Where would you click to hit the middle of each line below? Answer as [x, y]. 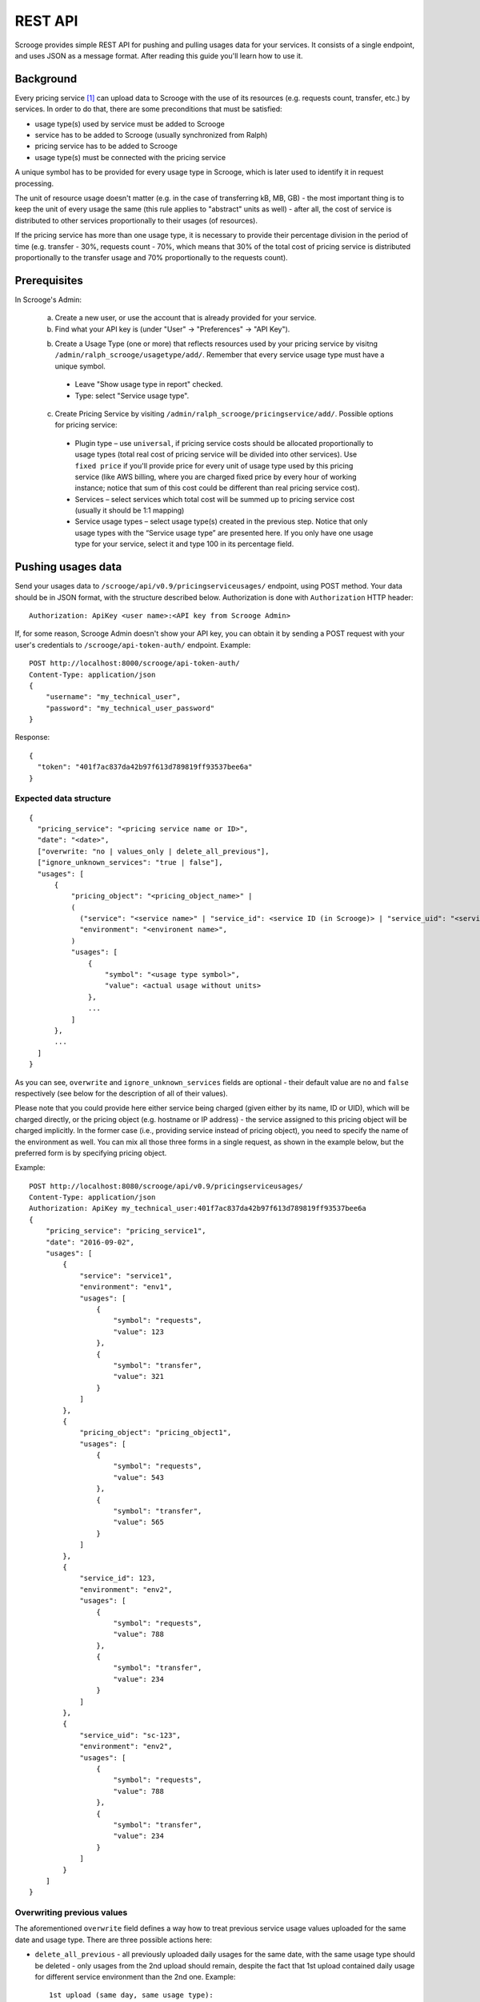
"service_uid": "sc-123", [130, 1735]
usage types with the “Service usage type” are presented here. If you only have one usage [224, 533]
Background [46, 79]
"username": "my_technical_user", [113, 697]
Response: [32, 738]
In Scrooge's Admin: [48, 299]
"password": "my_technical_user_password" [130, 708]
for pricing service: [86, 425]
